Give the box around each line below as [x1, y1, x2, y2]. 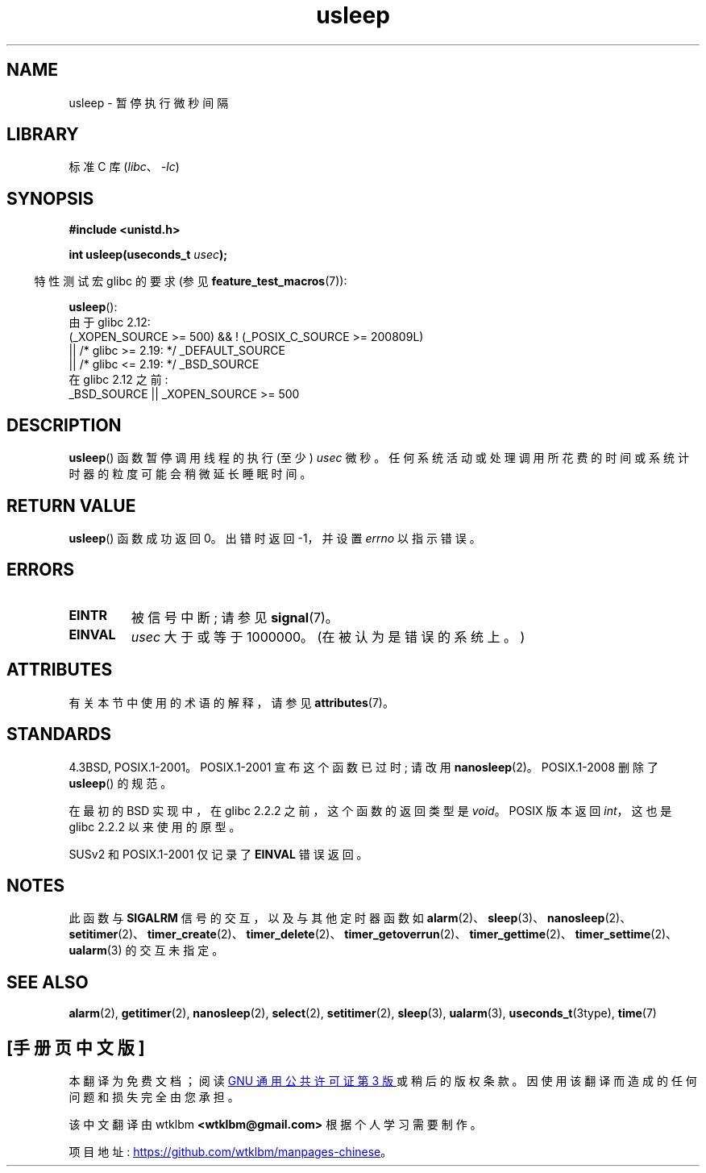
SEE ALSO [6, 971, 89, 992]
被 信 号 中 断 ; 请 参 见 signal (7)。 [131, 609, 338, 626]
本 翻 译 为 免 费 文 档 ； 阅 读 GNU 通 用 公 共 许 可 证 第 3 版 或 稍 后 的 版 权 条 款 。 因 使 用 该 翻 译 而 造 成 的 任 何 [69, 1074, 697, 1088]
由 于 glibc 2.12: [69, 315, 151, 330]
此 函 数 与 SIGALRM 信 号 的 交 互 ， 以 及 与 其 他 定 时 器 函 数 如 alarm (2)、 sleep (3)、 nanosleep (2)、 [69, 911, 632, 926]
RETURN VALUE [6, 495, 136, 516]
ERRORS [6, 559, 75, 580]
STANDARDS [6, 724, 112, 745]
